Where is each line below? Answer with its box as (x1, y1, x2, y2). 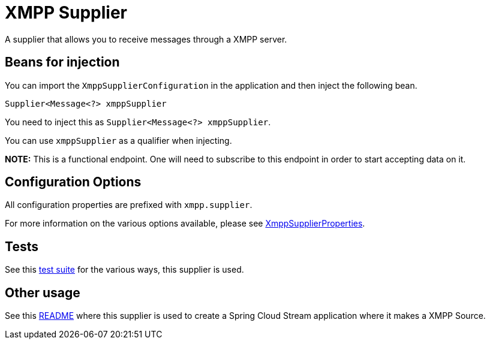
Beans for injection (5, 55, 120, 70)
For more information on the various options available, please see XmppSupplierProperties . (5, 218, 365, 229)
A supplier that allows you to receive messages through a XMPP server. (5, 34, 287, 44)
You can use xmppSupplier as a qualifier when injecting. (5, 135, 232, 146)
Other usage (5, 285, 80, 300)
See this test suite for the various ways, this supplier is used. (5, 264, 244, 275)
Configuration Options (5, 174, 142, 190)
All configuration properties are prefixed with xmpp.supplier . (5, 200, 252, 210)
